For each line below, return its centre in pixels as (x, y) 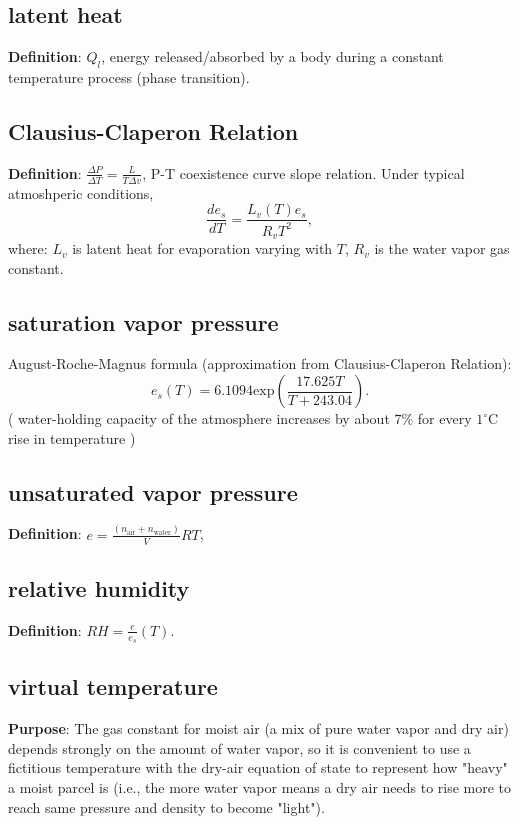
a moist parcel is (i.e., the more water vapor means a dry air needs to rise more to (260, 787)
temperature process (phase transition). (129, 77)
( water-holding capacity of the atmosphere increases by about (199, 418)
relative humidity (99, 587)
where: (28, 248)
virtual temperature (113, 686)
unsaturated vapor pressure (153, 491)
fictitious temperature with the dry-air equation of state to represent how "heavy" (258, 767)
